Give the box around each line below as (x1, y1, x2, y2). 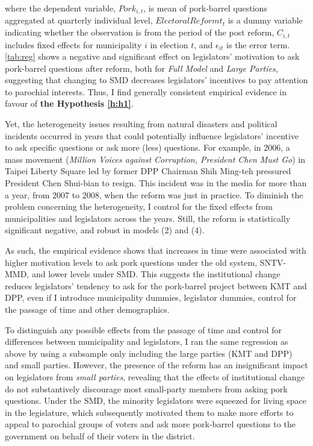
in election (150, 38, 188, 51)
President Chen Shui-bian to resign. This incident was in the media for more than (5, 177, 307, 189)
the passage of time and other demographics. (5, 303, 170, 315)
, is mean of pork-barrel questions (143, 2, 267, 14)
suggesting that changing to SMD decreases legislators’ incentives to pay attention (5, 74, 308, 86)
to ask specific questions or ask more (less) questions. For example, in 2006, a (5, 141, 290, 154)
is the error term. (226, 38, 290, 51)
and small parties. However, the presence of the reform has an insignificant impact (5, 359, 308, 371)
